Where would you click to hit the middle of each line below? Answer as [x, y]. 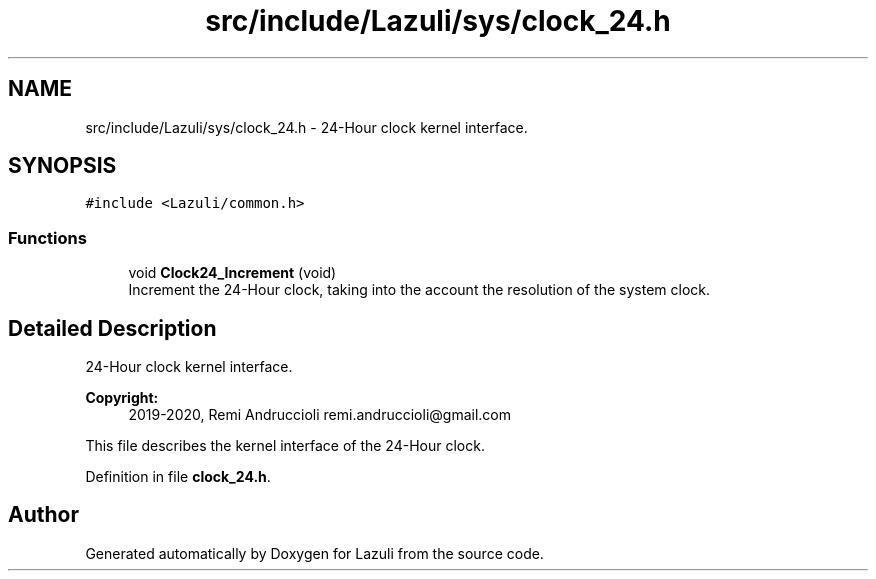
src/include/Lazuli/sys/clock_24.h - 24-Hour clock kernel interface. [306, 127]
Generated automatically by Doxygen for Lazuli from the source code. [314, 553]
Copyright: [122, 398]
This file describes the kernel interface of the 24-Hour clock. [285, 446]
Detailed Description [112, 328]
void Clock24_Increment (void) [232, 273]
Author [43, 515]
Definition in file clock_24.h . [178, 477]
